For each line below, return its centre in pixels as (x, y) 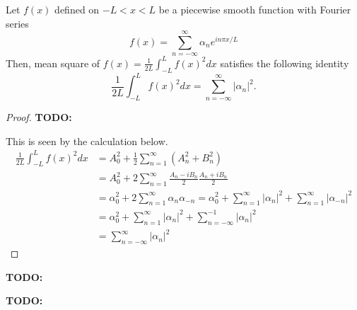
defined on (77, 9)
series (17, 23)
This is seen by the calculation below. (87, 140)
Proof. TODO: (39, 116)
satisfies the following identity (285, 63)
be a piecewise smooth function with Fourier (255, 9)
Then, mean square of (53, 63)
